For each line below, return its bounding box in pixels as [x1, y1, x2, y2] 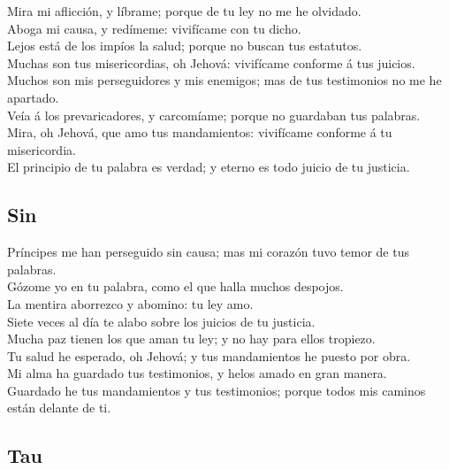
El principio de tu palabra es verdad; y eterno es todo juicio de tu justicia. [7, 158, 410, 176]
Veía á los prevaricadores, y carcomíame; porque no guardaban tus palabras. [7, 105, 421, 124]
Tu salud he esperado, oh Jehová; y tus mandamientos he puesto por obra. [7, 346, 411, 365]
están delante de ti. [7, 398, 111, 417]
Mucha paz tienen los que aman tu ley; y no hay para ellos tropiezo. [7, 329, 376, 348]
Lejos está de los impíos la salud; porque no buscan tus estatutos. [7, 36, 362, 55]
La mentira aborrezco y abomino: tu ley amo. [7, 294, 254, 312]
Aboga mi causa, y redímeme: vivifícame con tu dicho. [7, 19, 301, 37]
